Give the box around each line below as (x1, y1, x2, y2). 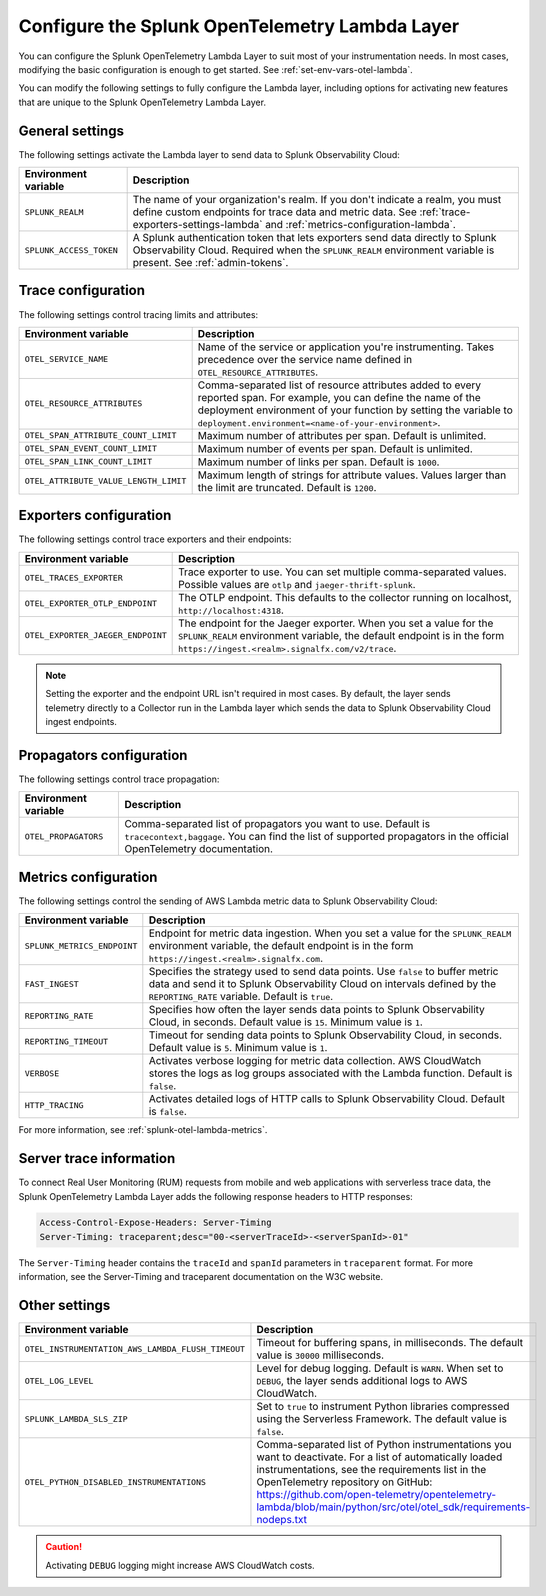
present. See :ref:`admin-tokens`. (132, 256, 289, 270)
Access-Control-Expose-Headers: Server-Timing (39, 1217, 272, 1229)
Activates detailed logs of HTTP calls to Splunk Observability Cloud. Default (148, 1092, 505, 1106)
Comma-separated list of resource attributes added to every (197, 378, 482, 392)
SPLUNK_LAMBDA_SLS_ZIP (24, 1413, 129, 1424)
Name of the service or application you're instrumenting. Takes (197, 340, 495, 354)
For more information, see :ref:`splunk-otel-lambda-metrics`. (18, 1124, 268, 1136)
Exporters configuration (18, 507, 172, 524)
